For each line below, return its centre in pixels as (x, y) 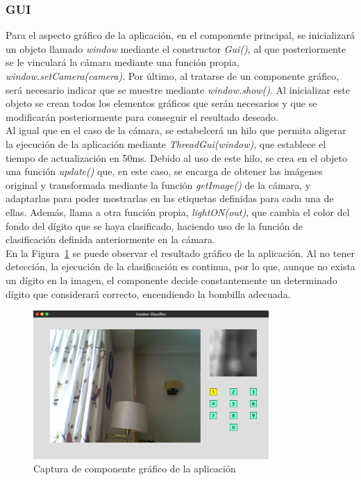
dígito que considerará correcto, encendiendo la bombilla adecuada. (148, 293)
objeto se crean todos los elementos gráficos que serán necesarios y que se (161, 103)
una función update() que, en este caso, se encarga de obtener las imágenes (164, 171)
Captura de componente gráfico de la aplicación (135, 469)
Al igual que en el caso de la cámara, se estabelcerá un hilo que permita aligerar (176, 130)
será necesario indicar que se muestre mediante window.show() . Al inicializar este (178, 89)
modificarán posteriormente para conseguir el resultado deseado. (142, 116)
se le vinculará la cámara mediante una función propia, (123, 62)
